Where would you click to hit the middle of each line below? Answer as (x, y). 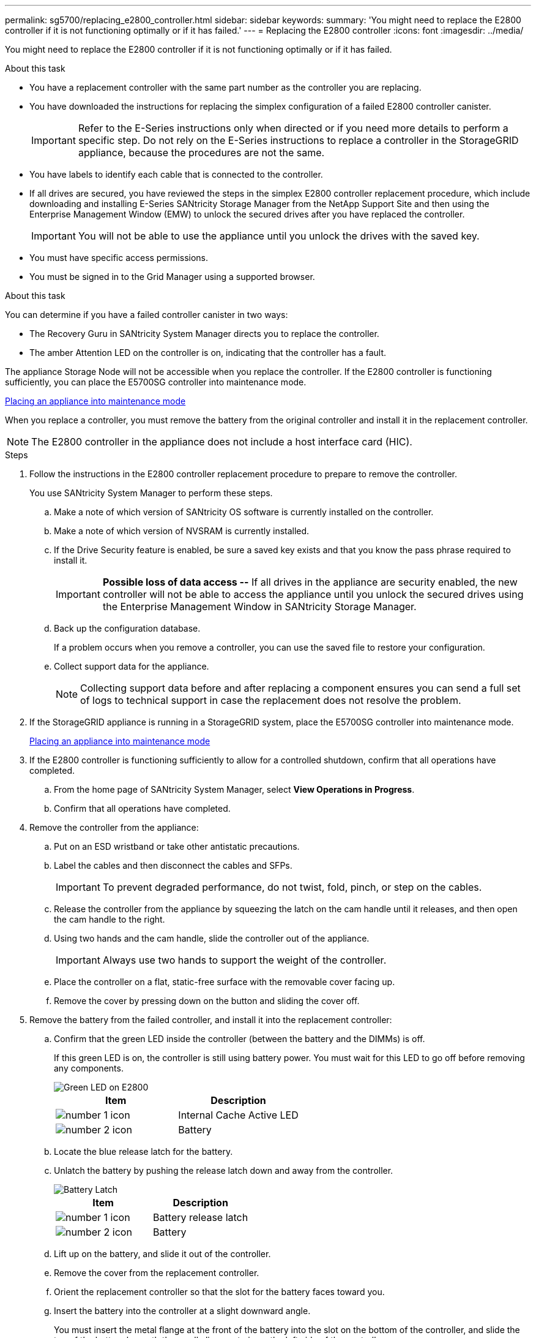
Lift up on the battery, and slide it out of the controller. (162, 1254)
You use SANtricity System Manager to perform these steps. (151, 493)
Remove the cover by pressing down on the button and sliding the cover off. (207, 1001)
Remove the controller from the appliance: (114, 827)
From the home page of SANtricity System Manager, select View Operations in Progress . (234, 789)
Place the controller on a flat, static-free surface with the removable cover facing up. (225, 982)
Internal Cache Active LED (238, 1115)
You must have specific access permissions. (119, 258)
